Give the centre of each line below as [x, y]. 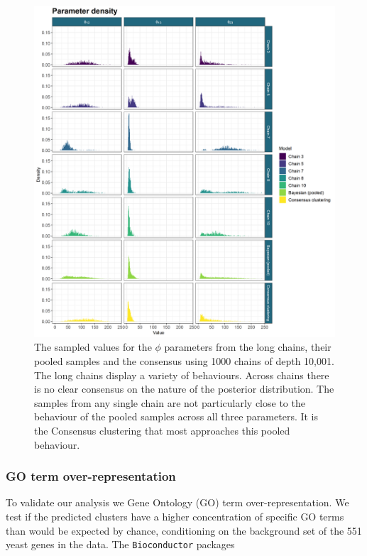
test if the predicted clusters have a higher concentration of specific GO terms [175, 516]
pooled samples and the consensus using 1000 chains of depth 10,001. [184, 361]
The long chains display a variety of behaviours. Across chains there [182, 375]
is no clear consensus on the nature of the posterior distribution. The [184, 389]
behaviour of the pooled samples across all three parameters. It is [176, 416]
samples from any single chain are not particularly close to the [170, 402]
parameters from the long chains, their [248, 347]
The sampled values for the [93, 347]
